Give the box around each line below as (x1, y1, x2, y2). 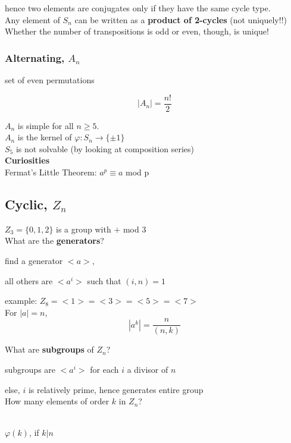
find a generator (5, 255, 63, 267)
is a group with (56, 222, 111, 235)
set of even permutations (5, 74, 95, 86)
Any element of (5, 13, 60, 26)
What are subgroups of (5, 343, 94, 356)
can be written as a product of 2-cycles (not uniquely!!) (74, 13, 287, 26)
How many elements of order (5, 395, 109, 407)
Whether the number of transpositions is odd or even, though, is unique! (5, 25, 269, 37)
